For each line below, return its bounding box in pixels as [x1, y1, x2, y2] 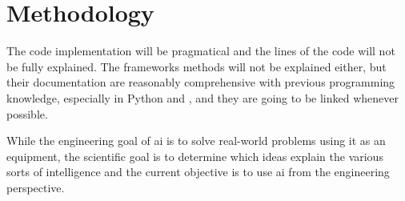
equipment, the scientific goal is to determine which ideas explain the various [6, 147, 383, 164]
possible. [6, 105, 48, 122]
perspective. [6, 179, 65, 195]
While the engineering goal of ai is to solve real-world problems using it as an [6, 132, 386, 149]
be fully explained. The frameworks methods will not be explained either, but [6, 58, 387, 74]
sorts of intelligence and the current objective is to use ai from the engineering [6, 163, 390, 180]
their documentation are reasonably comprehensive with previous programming [6, 74, 395, 90]
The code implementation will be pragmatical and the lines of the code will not [6, 42, 395, 59]
